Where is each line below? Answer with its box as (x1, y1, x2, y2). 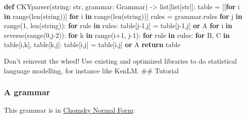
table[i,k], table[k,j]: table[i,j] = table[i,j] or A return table (4, 39, 180, 50)
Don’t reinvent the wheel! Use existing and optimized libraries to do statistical (4, 55, 237, 66)
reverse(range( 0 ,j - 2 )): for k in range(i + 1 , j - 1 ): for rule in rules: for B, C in (4, 30, 230, 40)
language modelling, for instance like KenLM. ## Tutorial (4, 65, 179, 75)
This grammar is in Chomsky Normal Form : (4, 105, 135, 115)
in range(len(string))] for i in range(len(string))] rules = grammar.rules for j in (4, 11, 243, 21)
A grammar (4, 86, 50, 98)
